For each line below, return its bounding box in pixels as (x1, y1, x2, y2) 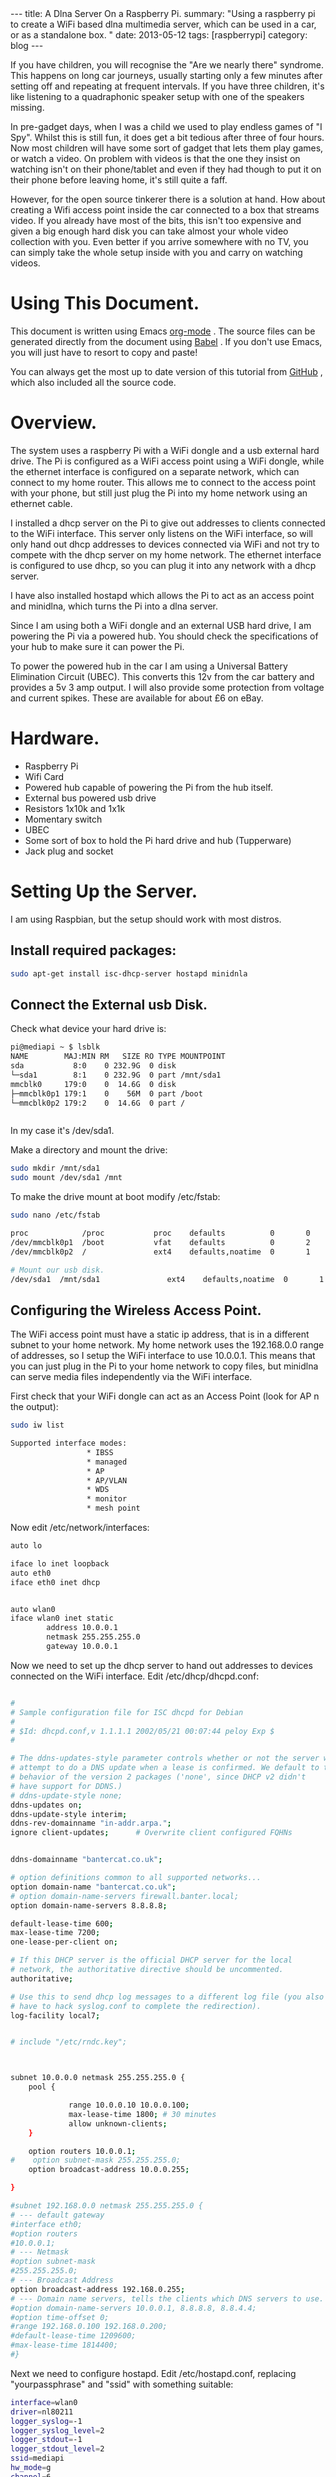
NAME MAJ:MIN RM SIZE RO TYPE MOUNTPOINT (10, 1052, 226, 1062)
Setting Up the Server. (10, 880, 198, 902)
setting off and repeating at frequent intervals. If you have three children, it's (10, 80, 325, 92)
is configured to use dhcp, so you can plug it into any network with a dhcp (10, 559, 317, 571)
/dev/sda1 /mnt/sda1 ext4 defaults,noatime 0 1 (10, 1274, 325, 1284)
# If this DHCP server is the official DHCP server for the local (10, 1955, 293, 1966)
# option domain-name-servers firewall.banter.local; (10, 1891, 240, 1901)
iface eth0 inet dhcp (10, 1577, 101, 1587)
